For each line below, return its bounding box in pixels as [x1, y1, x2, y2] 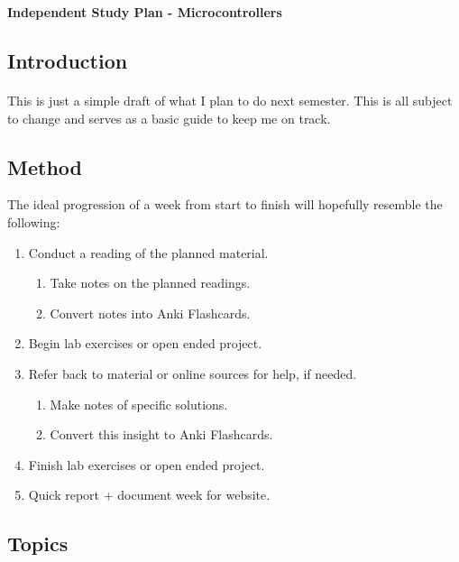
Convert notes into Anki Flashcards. [50, 303, 251, 322]
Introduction [7, 46, 128, 74]
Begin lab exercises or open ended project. [28, 334, 262, 353]
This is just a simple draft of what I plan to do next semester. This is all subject [7, 90, 453, 109]
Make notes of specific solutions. [50, 394, 228, 413]
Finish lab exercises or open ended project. [28, 455, 265, 474]
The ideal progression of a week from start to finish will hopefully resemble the [7, 195, 443, 214]
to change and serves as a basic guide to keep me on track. [7, 108, 331, 127]
